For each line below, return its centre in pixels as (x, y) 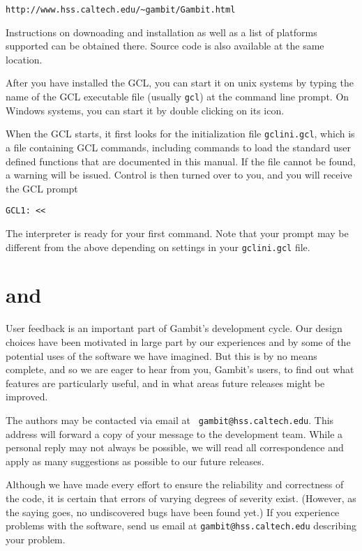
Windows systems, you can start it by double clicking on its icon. (145, 110)
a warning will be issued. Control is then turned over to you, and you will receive (179, 175)
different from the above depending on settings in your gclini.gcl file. (158, 247)
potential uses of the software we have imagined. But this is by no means (161, 355)
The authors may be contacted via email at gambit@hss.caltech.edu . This (170, 420)
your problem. (36, 539)
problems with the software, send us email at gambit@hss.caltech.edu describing (181, 526)
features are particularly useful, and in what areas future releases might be (165, 383)
